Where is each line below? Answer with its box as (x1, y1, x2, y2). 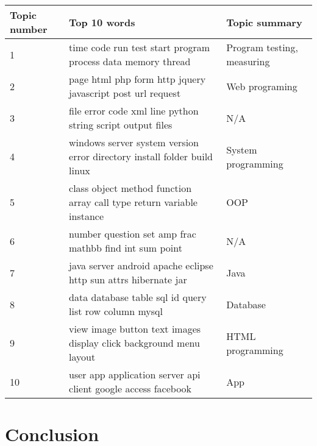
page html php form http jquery (69, 72, 206, 86)
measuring (226, 54, 270, 68)
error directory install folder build (69, 149, 213, 163)
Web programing (226, 79, 297, 93)
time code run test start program (69, 40, 210, 54)
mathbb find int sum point (69, 241, 182, 255)
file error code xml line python (69, 104, 199, 118)
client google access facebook (69, 381, 192, 395)
